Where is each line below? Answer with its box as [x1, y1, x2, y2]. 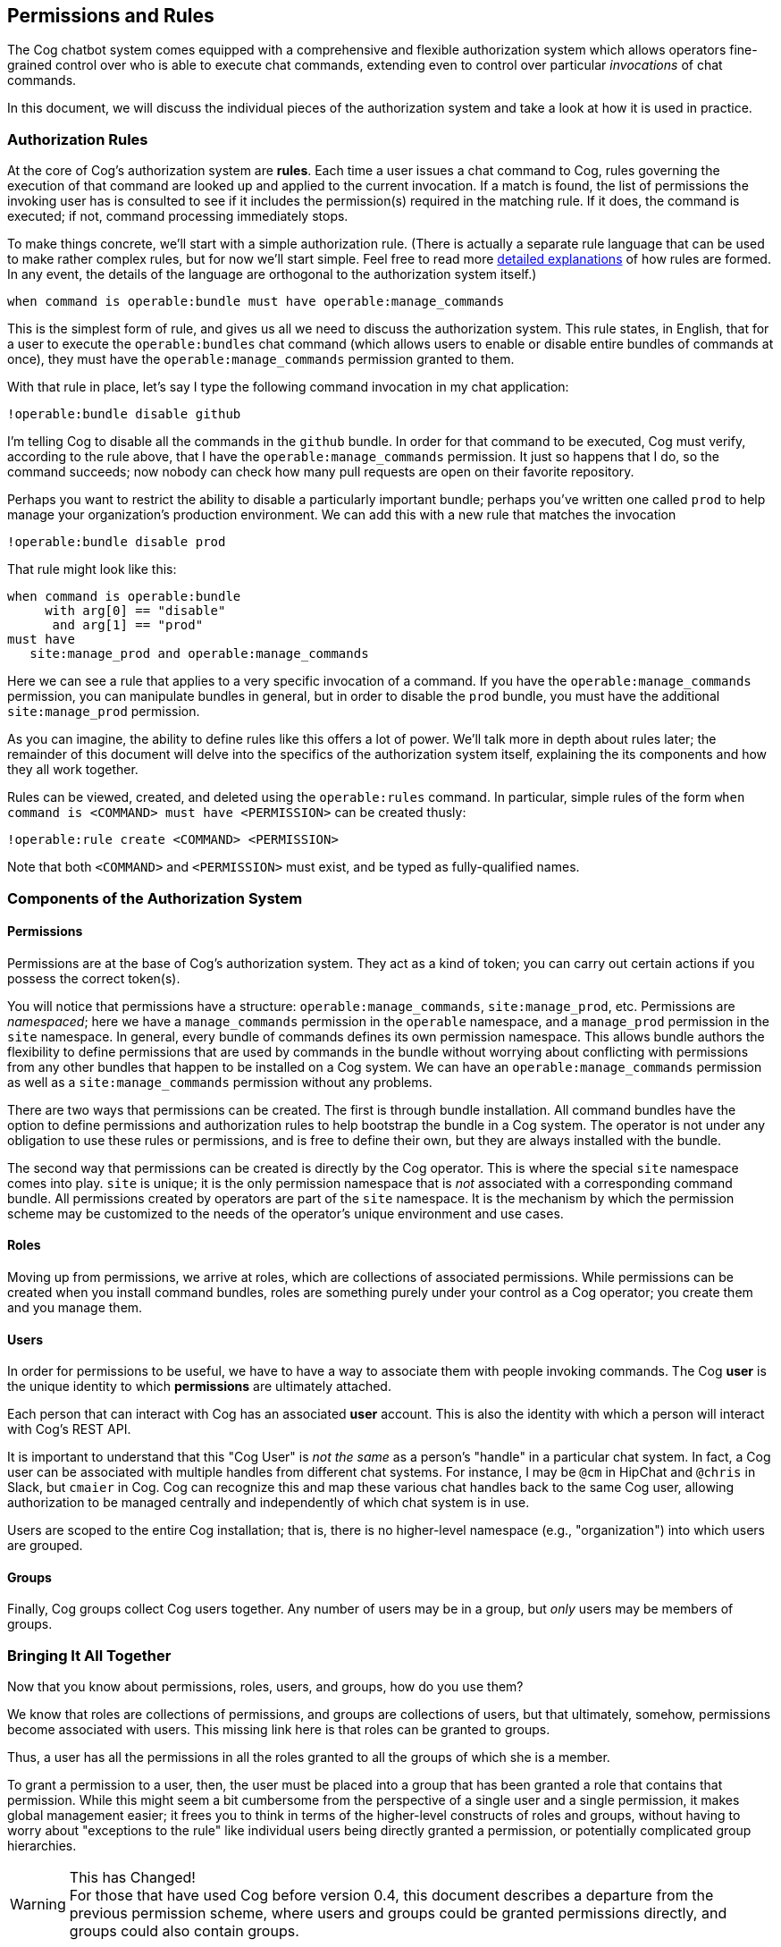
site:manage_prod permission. [7, 704, 200, 720]
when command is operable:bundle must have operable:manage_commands [7, 294, 505, 309]
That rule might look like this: [7, 561, 177, 577]
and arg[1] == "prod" [52, 618, 204, 633]
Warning [10, 1895, 66, 1914]
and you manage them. [7, 1299, 143, 1315]
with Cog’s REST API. [7, 1421, 131, 1437]
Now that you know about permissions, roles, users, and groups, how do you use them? [7, 1679, 524, 1695]
